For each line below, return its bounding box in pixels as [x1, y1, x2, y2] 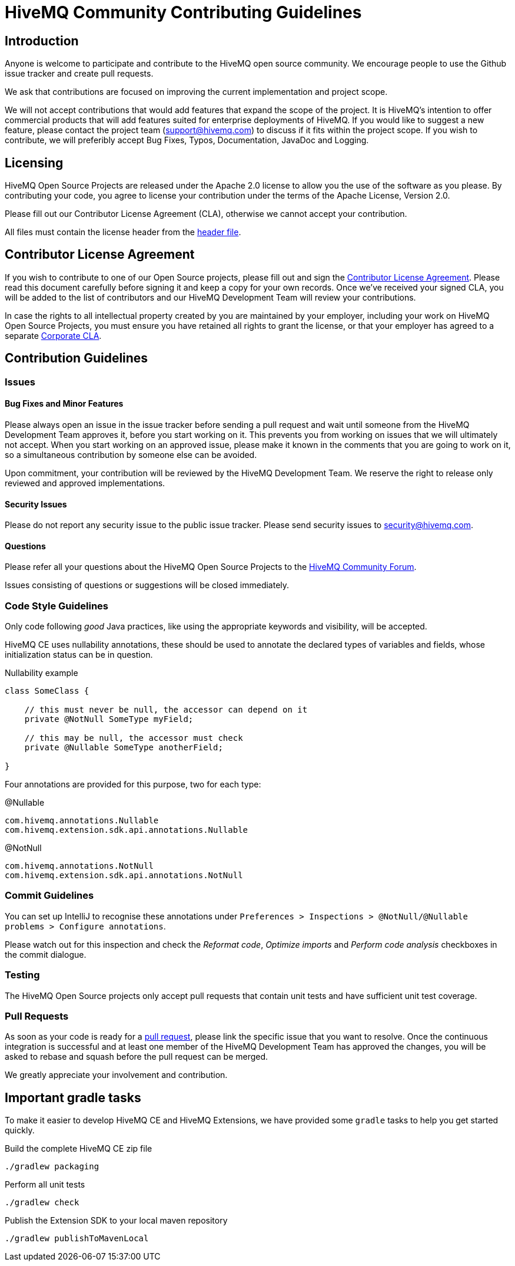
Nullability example [5, 668, 78, 678]
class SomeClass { [5, 686, 89, 696]
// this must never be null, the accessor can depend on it [24, 705, 308, 715]
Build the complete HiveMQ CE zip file [5, 1143, 152, 1154]
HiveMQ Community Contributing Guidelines [5, 2, 362, 22]
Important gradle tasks [5, 1090, 141, 1105]
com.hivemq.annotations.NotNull [5, 861, 154, 871]
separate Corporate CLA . [5, 330, 102, 341]
